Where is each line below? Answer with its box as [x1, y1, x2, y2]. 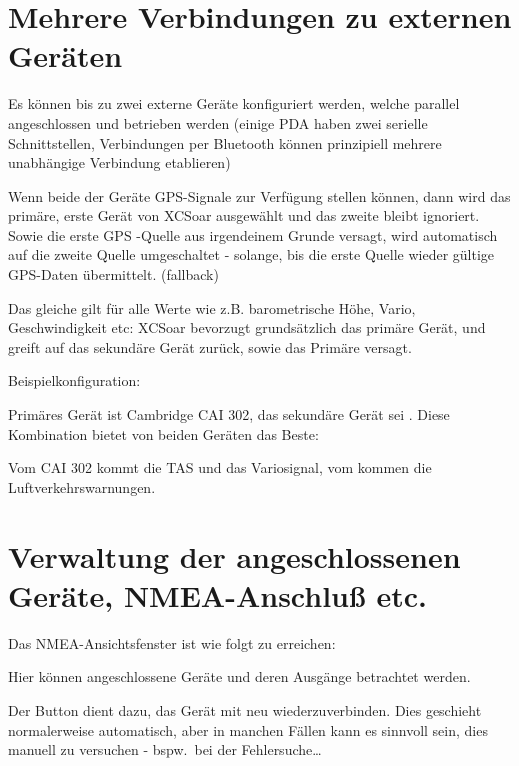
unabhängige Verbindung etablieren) [8, 152, 231, 173]
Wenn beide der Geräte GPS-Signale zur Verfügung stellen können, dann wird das [8, 185, 511, 206]
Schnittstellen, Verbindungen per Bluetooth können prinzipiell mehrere [8, 132, 442, 153]
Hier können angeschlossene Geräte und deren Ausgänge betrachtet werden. [8, 666, 471, 687]
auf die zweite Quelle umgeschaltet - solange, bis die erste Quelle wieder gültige [8, 244, 495, 265]
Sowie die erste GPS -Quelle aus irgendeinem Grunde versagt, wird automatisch [8, 224, 498, 245]
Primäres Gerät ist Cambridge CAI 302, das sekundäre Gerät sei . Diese [8, 404, 450, 425]
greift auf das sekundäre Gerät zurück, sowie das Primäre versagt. [8, 336, 412, 357]
